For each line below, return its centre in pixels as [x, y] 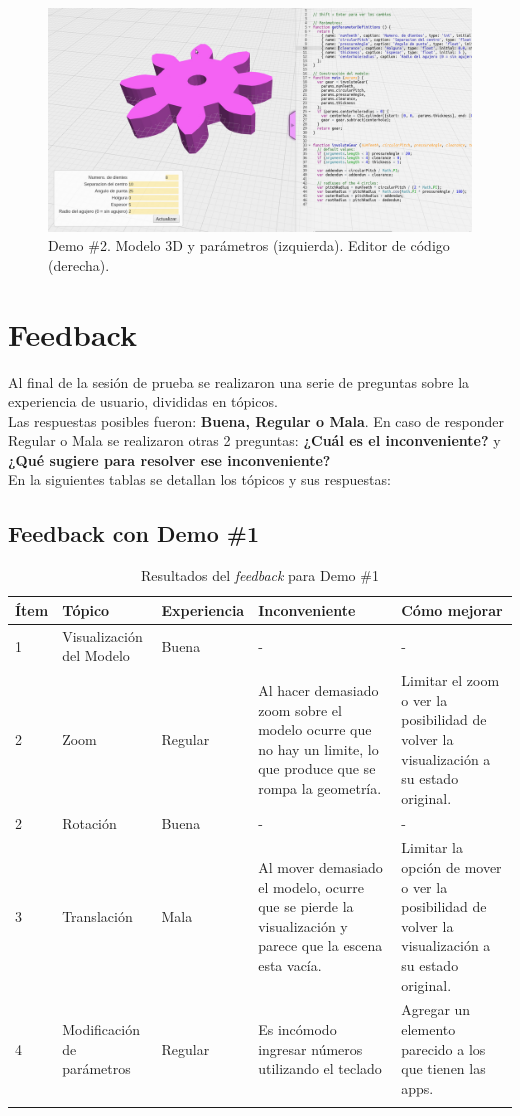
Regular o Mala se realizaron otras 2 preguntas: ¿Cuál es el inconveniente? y [254, 440]
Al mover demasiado [320, 866]
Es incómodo [297, 1028]
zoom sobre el [300, 709]
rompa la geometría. [320, 787]
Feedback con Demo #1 [134, 533]
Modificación [101, 1028]
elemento [428, 1028]
